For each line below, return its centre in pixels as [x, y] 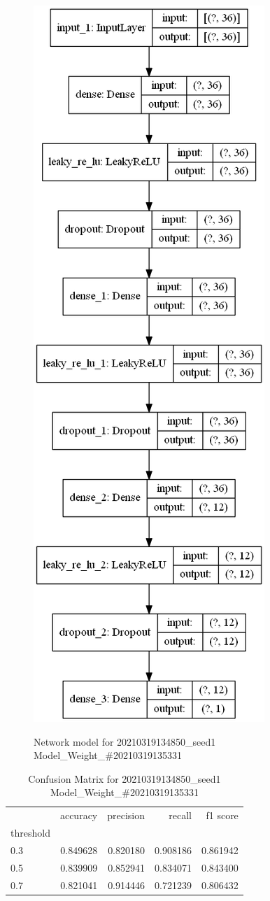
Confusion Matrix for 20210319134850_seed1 [125, 778]
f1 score [222, 815]
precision [126, 815]
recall [180, 815]
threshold [30, 833]
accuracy [79, 815]
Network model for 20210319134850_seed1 [125, 741]
